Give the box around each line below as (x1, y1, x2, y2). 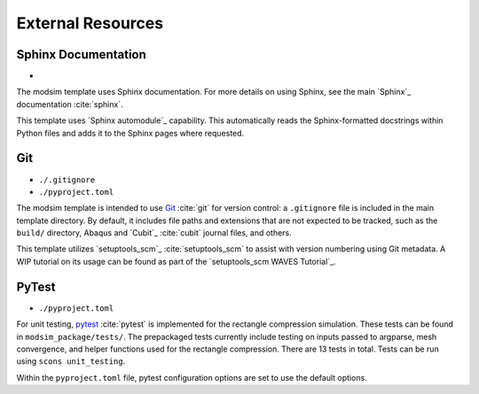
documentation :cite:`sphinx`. (16, 98, 123, 110)
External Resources (16, 13, 164, 33)
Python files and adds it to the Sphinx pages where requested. (16, 127, 245, 138)
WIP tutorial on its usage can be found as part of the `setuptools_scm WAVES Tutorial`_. (16, 256, 336, 267)
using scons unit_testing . (16, 356, 126, 367)
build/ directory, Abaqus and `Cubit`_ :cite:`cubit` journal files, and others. (16, 228, 292, 238)
